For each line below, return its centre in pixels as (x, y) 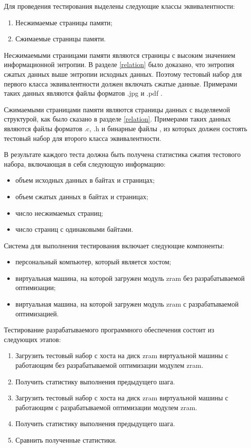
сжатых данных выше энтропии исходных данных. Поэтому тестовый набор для (123, 74)
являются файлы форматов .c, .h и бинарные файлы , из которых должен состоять (126, 128)
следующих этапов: (33, 339)
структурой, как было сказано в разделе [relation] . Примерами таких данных (117, 119)
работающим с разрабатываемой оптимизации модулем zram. (106, 407)
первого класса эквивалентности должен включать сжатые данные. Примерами (121, 83)
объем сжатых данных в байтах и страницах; (82, 196)
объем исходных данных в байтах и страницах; (85, 180)
